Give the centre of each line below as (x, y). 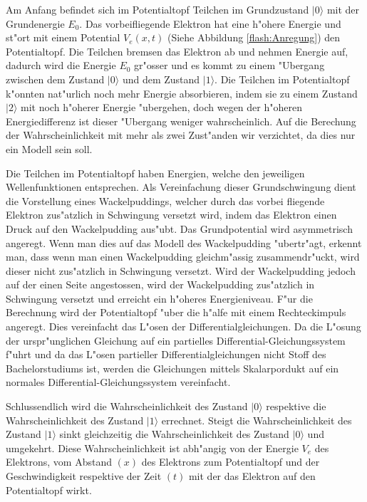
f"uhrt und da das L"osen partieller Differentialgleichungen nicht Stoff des (166, 354)
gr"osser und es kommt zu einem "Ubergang (229, 65)
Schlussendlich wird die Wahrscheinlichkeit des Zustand (127, 406)
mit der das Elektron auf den (252, 476)
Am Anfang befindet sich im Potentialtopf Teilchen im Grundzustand (157, 9)
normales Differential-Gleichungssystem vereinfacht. (118, 382)
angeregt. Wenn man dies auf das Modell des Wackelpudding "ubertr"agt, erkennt (184, 242)
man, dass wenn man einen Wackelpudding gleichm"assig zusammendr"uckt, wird (183, 257)
